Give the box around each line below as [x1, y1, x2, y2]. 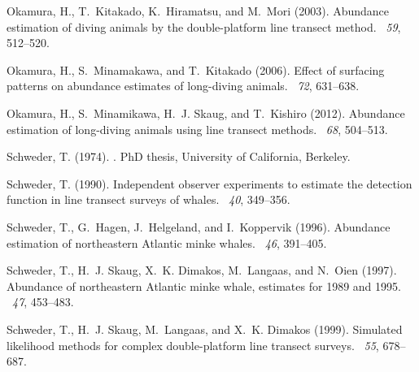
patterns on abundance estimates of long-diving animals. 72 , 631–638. [7, 77, 360, 94]
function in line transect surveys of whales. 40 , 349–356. [7, 191, 290, 208]
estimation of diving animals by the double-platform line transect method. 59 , [7, 18, 401, 35]
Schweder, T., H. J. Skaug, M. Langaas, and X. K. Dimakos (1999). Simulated [7, 320, 403, 337]
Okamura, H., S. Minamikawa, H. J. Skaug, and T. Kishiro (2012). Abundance [7, 104, 405, 121]
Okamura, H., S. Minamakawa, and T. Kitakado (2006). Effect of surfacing [7, 61, 385, 78]
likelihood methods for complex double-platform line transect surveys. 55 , [7, 336, 379, 353]
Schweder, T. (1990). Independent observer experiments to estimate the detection [7, 175, 412, 192]
